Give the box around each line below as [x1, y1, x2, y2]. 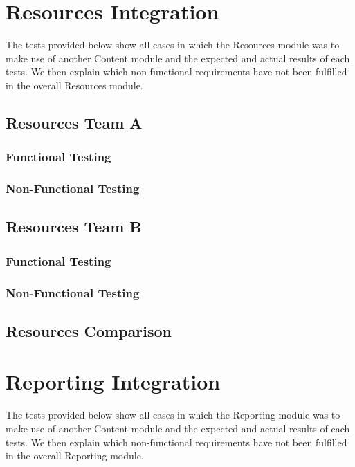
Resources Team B [6, 216, 142, 237]
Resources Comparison [6, 320, 172, 341]
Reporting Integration [6, 367, 221, 396]
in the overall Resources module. [6, 77, 143, 92]
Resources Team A [6, 111, 143, 133]
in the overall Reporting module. [6, 448, 144, 463]
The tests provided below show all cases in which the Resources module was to [6, 37, 340, 52]
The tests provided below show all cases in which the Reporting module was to [6, 408, 340, 422]
